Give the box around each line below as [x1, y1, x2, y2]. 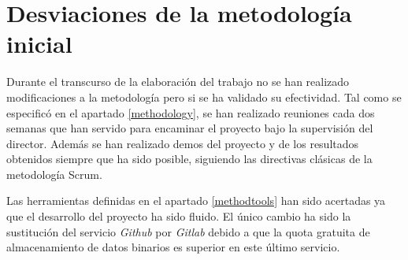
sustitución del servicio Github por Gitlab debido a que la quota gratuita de [6, 223, 370, 240]
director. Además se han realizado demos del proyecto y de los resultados [6, 135, 359, 151]
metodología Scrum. [6, 165, 102, 182]
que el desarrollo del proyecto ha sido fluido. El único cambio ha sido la [6, 208, 351, 225]
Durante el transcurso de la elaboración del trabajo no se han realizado [6, 73, 350, 90]
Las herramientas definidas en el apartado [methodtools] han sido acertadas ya [6, 192, 386, 209]
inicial [6, 28, 72, 60]
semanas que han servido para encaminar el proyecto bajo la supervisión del [6, 120, 373, 136]
